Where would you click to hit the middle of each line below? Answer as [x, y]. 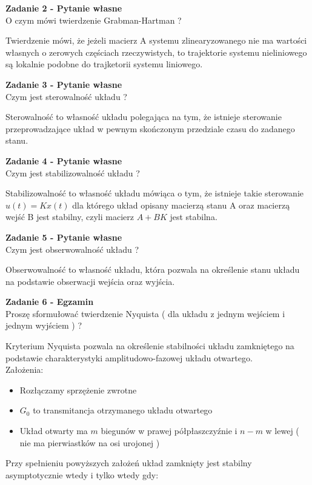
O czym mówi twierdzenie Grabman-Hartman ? [94, 20]
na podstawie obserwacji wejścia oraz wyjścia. [90, 281]
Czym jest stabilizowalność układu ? [73, 172]
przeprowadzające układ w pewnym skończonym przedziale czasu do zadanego [150, 128]
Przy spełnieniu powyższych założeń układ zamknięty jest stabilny [129, 463]
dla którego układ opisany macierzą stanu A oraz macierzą [181, 205]
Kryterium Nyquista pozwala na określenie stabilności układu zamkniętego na [150, 346]
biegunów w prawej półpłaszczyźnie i [169, 431]
